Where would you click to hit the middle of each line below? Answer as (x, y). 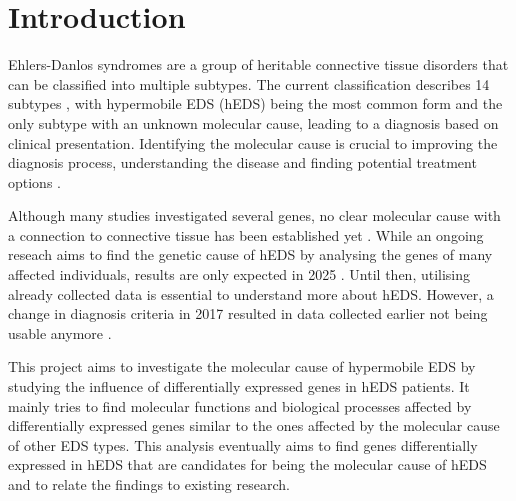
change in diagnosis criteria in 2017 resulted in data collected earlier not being (248, 313)
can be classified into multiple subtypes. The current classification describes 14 (249, 83)
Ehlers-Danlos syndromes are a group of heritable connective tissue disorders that (258, 64)
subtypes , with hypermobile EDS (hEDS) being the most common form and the (255, 103)
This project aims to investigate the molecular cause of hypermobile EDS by (242, 366)
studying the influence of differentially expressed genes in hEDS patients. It (239, 386)
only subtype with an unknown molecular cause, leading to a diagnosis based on (253, 122)
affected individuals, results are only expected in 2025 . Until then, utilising (239, 274)
